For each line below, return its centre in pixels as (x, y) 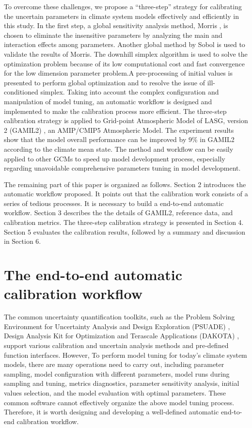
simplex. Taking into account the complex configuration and (130, 92)
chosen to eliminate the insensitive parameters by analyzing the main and (113, 35)
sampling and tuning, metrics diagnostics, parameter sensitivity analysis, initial (122, 383)
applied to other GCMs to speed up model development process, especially (115, 158)
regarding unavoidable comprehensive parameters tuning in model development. (122, 168)
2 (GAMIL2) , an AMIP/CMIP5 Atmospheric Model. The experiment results (119, 130)
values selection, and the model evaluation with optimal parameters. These (115, 392)
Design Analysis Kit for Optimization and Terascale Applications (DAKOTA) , (122, 336)
